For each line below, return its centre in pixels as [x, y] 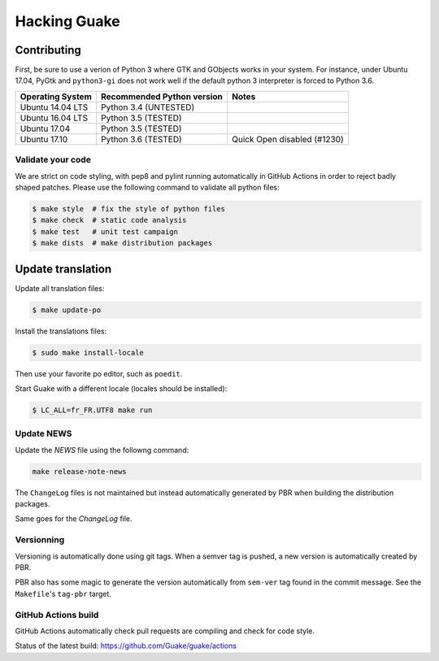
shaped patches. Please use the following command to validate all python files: [147, 187]
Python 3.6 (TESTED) [141, 139]
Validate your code [53, 160]
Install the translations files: [61, 331]
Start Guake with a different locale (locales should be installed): [121, 388]
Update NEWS [43, 433]
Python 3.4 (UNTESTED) [148, 107]
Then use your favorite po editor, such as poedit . [99, 373]
